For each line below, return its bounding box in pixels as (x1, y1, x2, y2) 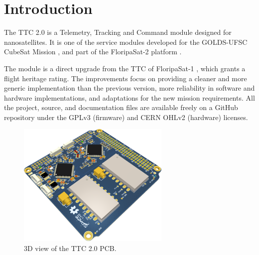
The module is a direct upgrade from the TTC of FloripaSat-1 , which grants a (4, 63, 246, 73)
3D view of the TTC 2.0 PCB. (24, 243, 117, 253)
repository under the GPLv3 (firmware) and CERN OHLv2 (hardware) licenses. (4, 112, 248, 122)
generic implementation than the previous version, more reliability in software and (4, 83, 255, 93)
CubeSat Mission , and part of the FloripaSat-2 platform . (4, 46, 182, 57)
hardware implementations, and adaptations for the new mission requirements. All (4, 92, 255, 103)
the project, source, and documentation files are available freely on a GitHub (4, 102, 238, 113)
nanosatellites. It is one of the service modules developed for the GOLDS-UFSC (4, 36, 248, 47)
